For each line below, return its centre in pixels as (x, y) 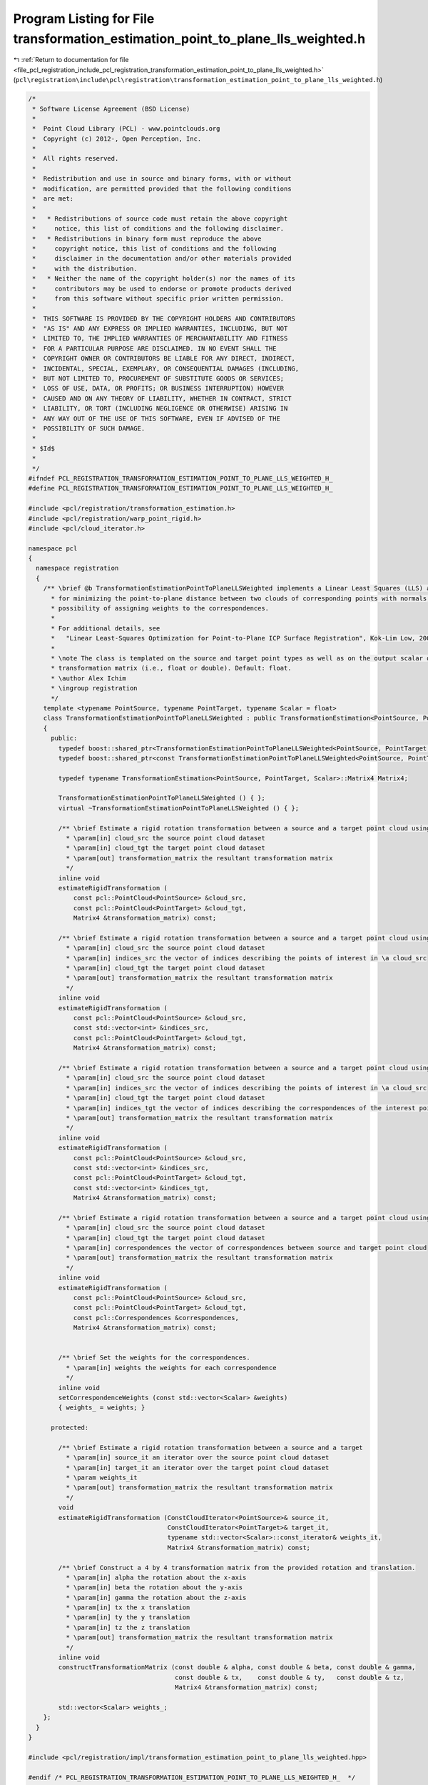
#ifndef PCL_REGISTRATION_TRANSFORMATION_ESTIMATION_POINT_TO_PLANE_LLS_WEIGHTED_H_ (180, 478)
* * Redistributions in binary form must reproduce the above (147, 238)
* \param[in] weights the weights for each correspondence (171, 1368)
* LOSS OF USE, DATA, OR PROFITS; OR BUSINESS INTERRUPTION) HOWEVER (158, 388)
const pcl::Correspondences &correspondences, (156, 1318)
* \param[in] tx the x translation (128, 1608)
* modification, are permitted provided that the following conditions (162, 188)
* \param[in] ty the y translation (128, 1618)
